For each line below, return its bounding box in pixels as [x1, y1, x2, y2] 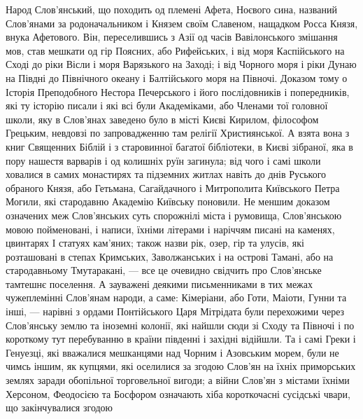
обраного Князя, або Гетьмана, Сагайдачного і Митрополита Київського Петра [6, 180, 340, 195]
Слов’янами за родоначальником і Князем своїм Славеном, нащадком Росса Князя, [6, 15, 358, 30]
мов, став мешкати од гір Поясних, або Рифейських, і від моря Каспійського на [6, 43, 345, 57]
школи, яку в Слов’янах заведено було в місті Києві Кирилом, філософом [6, 111, 319, 126]
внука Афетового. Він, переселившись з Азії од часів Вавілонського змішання [6, 29, 338, 44]
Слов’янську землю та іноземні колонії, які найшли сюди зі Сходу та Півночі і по [6, 317, 355, 332]
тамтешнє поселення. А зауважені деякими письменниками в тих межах [6, 276, 313, 291]
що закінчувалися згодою [6, 400, 113, 415]
